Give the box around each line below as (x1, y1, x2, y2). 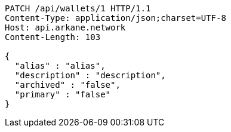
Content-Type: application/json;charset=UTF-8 (5, 13, 226, 23)
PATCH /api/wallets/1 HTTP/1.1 (5, 4, 151, 13)
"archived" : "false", (14, 80, 121, 90)
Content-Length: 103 (5, 32, 101, 42)
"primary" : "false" (14, 90, 111, 99)
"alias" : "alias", (14, 61, 106, 70)
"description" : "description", (14, 70, 166, 80)
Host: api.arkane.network (5, 23, 126, 32)
